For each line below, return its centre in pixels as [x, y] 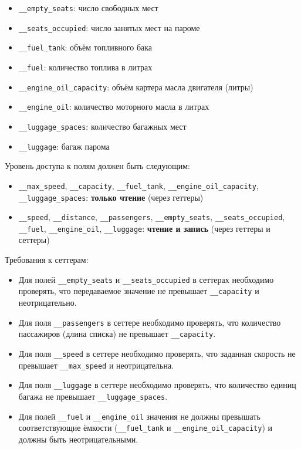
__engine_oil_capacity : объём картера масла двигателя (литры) [136, 87]
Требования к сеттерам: [47, 260]
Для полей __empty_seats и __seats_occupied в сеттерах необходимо [146, 279]
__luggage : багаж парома [64, 146]
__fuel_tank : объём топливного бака [85, 47]
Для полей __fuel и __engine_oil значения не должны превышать [139, 416]
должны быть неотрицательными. [78, 439]
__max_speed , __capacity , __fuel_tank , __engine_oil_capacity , [138, 185]
